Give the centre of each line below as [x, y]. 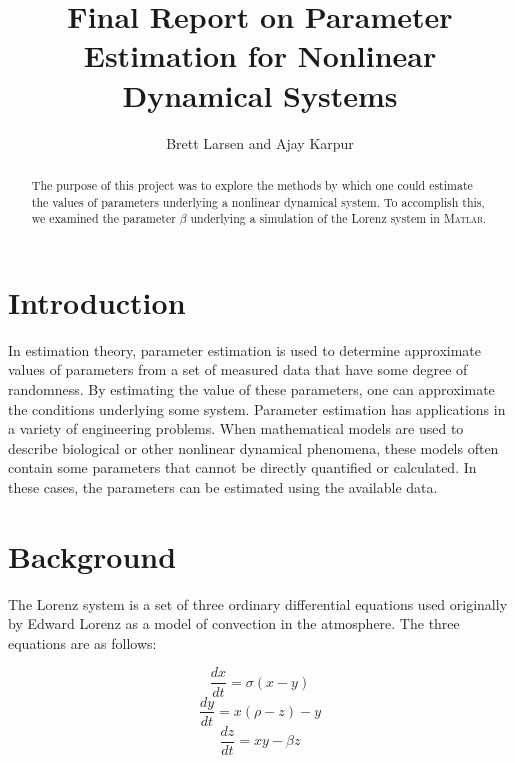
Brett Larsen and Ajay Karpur [260, 142]
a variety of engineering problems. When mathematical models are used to [236, 428]
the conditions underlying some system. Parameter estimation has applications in [257, 408]
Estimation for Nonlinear [260, 55]
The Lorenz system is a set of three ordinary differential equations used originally [258, 603]
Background [92, 555]
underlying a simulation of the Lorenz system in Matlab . [338, 218]
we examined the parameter [103, 218]
